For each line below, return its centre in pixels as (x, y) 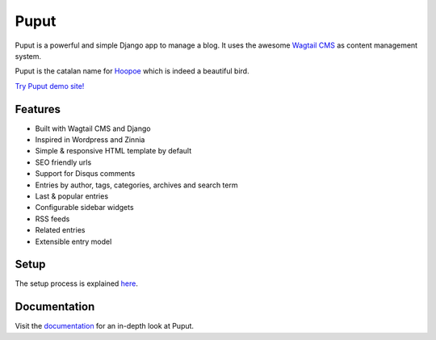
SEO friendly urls (63, 162)
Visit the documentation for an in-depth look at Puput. (104, 326)
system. (28, 56)
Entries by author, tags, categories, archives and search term (136, 185)
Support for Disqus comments (85, 174)
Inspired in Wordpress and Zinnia (90, 140)
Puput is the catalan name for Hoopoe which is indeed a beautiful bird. (132, 71)
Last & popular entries (72, 196)
